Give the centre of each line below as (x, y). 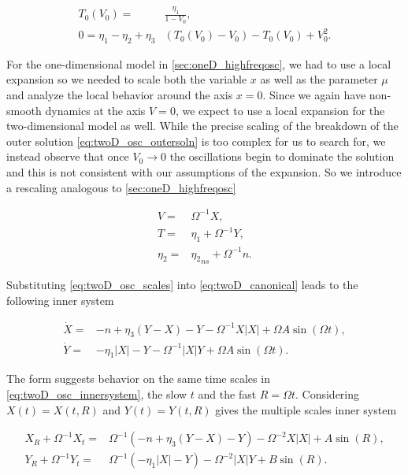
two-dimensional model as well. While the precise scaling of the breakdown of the (202, 126)
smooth (24, 110)
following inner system (60, 300)
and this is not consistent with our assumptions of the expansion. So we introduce (204, 172)
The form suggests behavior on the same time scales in (138, 379)
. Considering (328, 394)
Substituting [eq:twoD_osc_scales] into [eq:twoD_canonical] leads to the (182, 285)
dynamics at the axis (95, 110)
